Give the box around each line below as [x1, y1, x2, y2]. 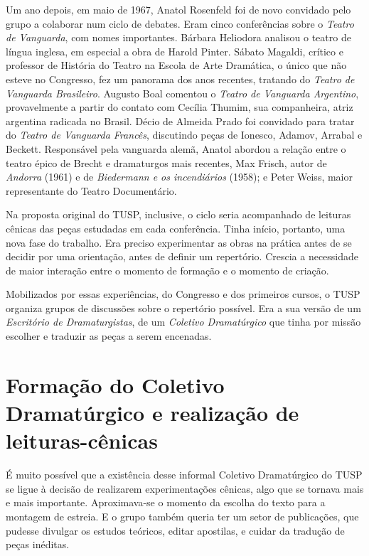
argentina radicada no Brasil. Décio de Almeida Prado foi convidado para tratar [6, 113, 355, 128]
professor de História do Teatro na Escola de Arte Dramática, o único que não [6, 58, 347, 73]
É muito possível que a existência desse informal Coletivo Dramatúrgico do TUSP [6, 467, 363, 482]
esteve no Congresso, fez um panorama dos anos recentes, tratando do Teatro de [6, 71, 355, 86]
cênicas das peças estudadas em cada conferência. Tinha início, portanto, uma [6, 220, 346, 235]
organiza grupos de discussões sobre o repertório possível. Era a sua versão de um [6, 300, 361, 315]
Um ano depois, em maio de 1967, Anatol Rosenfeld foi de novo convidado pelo [6, 2, 351, 16]
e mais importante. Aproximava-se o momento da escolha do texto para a [6, 495, 326, 510]
